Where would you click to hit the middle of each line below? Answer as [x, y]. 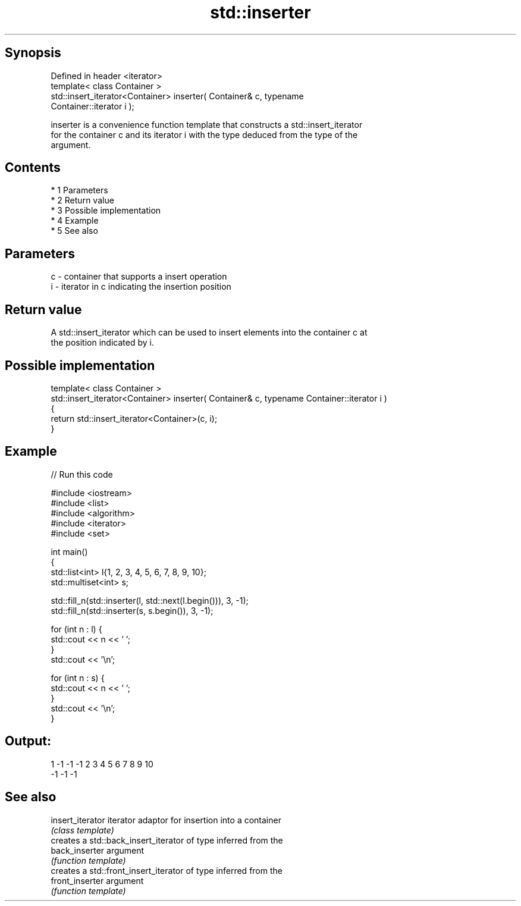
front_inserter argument [97, 880]
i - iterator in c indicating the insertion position [141, 287]
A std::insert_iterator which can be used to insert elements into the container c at [209, 333]
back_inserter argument [98, 850]
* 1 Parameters [79, 190]
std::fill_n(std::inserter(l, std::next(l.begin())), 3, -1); [150, 600]
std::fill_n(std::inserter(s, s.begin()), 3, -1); [132, 610]
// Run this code [82, 474]
